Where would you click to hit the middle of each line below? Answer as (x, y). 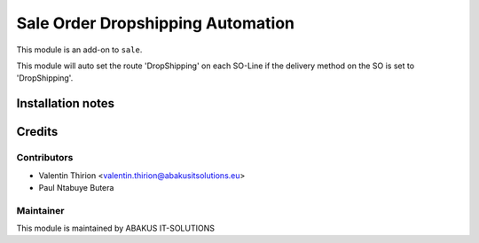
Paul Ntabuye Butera (76, 187)
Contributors (45, 158)
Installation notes (66, 103)
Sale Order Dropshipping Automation (155, 23)
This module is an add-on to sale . (79, 50)
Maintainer (40, 210)
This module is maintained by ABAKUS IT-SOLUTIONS (115, 228)
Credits (37, 132)
